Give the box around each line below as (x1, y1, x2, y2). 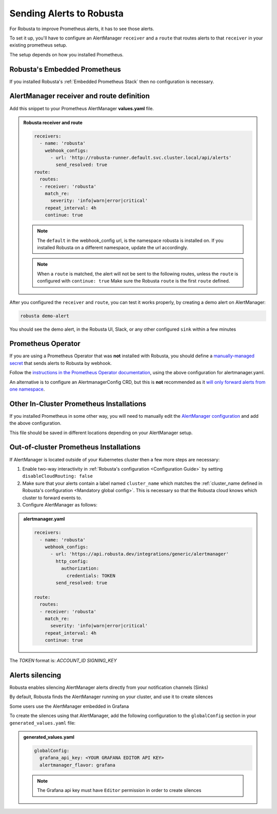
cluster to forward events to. (22, 495, 82, 501)
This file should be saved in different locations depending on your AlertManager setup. (9, 430, 193, 436)
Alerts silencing (9, 670, 62, 679)
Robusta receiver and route (23, 119, 83, 126)
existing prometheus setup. (9, 42, 68, 48)
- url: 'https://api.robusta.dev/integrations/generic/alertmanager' (50, 551, 229, 557)
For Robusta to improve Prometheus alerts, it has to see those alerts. (9, 26, 154, 32)
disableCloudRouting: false (22, 473, 93, 479)
